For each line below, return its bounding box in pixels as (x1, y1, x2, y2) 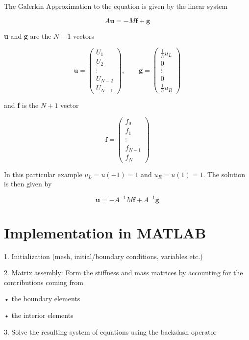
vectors (73, 30, 94, 41)
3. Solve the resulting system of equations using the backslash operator (4, 326, 217, 337)
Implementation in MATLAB (4, 222, 206, 242)
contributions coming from (4, 277, 83, 287)
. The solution (203, 169, 246, 179)
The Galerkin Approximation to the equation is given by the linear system (4, 1, 228, 11)
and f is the (4, 100, 39, 110)
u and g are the (4, 30, 51, 41)
